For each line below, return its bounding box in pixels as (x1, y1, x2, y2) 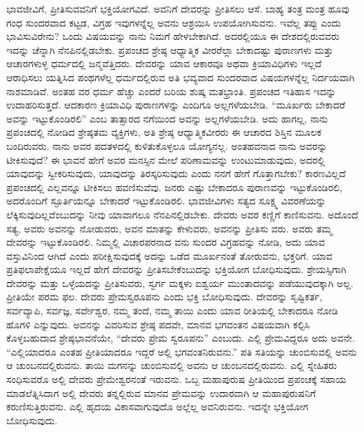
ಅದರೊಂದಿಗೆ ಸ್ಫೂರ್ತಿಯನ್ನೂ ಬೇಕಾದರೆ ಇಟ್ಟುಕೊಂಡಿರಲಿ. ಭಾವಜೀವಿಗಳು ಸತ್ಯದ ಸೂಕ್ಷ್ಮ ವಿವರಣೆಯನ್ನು (6, 193, 326, 208)
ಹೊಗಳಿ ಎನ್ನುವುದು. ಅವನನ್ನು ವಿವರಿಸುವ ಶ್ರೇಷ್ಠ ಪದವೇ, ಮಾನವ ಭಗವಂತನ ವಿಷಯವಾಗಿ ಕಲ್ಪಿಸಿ (6, 316, 310, 331)
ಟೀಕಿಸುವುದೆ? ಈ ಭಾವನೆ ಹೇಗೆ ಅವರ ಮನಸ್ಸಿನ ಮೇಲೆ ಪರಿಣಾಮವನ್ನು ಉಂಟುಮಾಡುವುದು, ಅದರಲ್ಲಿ (6, 152, 325, 167)
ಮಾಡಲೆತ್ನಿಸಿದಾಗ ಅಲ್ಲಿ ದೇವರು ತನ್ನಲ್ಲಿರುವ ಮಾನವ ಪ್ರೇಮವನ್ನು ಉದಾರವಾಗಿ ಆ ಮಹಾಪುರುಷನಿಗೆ (6, 385, 316, 400)
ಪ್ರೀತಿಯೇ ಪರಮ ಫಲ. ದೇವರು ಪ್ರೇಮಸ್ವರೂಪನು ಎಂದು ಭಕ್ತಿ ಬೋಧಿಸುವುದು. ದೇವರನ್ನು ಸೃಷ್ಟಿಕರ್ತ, (6, 289, 323, 304)
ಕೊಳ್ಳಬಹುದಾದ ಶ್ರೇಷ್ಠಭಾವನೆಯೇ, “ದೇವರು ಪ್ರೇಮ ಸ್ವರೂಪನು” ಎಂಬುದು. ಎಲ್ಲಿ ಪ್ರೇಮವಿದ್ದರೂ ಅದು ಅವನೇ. (6, 330, 356, 345)
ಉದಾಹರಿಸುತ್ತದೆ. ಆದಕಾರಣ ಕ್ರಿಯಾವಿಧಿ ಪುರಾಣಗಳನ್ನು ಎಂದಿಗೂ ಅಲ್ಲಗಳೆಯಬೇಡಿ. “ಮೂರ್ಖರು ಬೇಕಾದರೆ (6, 97, 346, 112)
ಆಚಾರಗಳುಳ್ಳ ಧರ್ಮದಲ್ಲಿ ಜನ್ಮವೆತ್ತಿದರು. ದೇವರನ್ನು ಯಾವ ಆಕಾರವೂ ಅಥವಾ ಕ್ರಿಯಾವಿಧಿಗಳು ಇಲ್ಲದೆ (6, 56, 322, 71)
